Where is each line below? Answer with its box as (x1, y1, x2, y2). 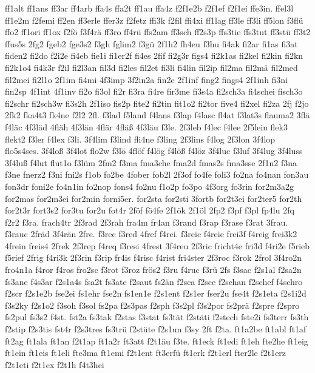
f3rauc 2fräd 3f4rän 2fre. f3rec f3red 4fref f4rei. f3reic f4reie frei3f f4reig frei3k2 (5, 227, 297, 240)
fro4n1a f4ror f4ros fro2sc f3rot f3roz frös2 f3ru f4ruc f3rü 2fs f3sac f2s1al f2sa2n (5, 263, 302, 276)
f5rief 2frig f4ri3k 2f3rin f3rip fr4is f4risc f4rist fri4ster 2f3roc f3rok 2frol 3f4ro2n (5, 251, 302, 264)
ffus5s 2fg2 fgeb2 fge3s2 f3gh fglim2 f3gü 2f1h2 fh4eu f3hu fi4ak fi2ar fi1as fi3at (5, 37, 298, 50)
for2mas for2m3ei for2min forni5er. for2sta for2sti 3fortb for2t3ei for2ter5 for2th (5, 192, 302, 204)
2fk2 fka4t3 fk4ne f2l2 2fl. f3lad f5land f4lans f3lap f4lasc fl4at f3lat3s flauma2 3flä (5, 109, 310, 121)
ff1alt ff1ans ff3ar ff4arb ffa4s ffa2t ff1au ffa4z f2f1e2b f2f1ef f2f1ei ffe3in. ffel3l (5, 2, 294, 14)
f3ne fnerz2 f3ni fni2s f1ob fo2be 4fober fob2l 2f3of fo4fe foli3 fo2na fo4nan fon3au (5, 168, 309, 181)
